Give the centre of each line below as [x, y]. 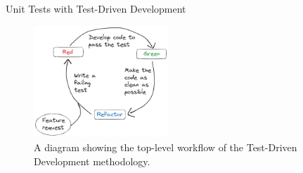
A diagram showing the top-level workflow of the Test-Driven [166, 147]
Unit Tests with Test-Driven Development [96, 8]
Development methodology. [92, 161]
